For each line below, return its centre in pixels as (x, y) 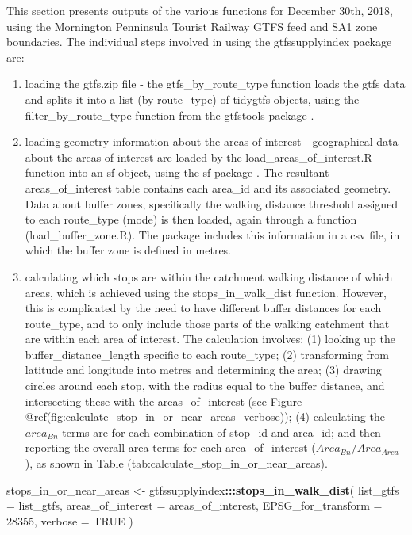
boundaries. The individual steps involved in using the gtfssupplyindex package (199, 42)
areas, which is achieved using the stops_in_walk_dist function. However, (206, 292)
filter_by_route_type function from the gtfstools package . (169, 115)
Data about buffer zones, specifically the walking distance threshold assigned (212, 203)
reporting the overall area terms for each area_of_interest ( (170, 447)
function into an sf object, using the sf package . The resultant (177, 172)
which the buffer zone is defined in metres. (128, 250)
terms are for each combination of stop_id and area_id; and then (221, 432)
